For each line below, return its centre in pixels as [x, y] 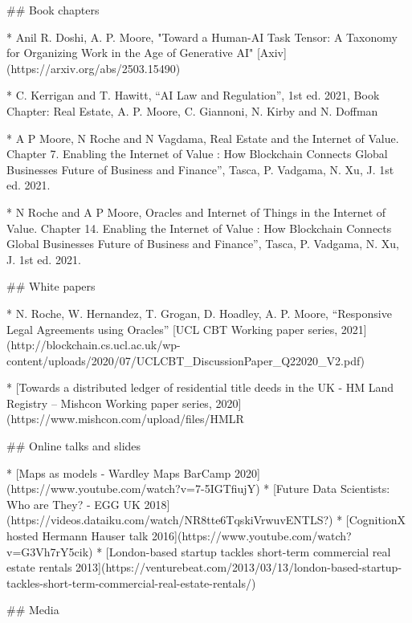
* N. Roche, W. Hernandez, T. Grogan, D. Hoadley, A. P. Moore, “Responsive [199, 313]
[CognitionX [376, 520]
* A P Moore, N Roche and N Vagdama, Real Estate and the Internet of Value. [203, 138]
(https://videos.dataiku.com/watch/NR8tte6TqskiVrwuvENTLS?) [170, 520]
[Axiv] [271, 53]
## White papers [51, 286]
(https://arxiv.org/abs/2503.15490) [94, 68]
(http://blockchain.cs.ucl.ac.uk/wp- [94, 345]
